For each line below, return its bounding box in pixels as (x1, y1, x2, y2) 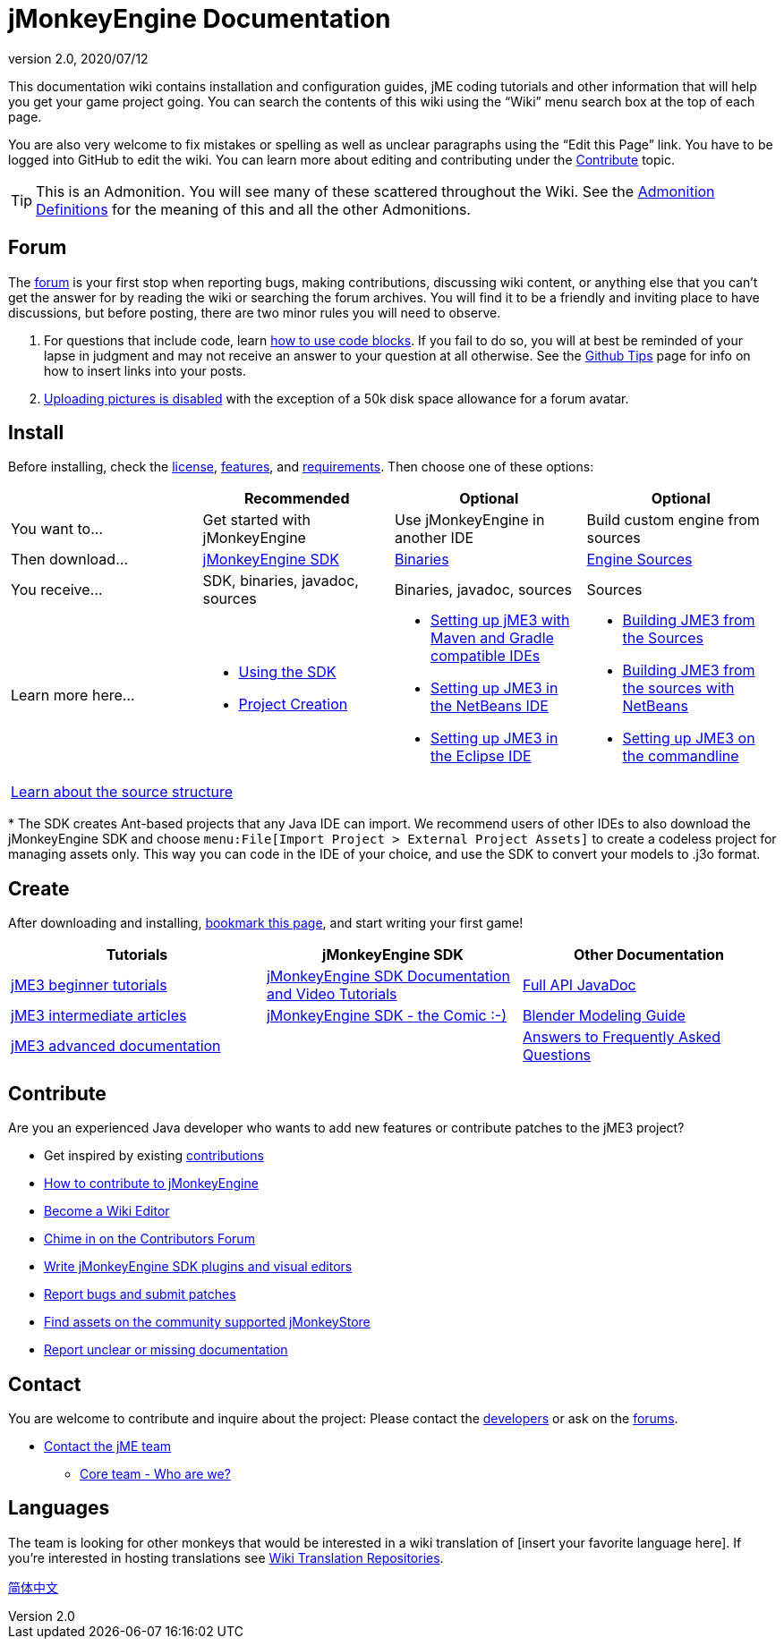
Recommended (244, 489, 350, 508)
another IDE (395, 529, 474, 547)
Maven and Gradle (430, 629, 554, 648)
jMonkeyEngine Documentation (8, 4, 391, 34)
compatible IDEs (430, 647, 541, 666)
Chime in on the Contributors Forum (44, 1231, 255, 1247)
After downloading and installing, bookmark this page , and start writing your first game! (8, 915, 524, 931)
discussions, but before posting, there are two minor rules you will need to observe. (8, 304, 501, 320)
